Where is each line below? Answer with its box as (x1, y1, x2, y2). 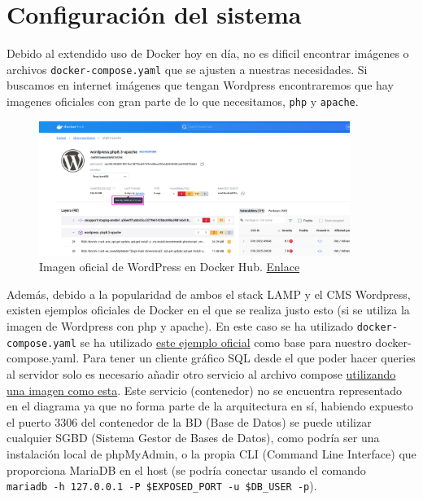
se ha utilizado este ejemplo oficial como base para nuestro (80, 333, 372, 350)
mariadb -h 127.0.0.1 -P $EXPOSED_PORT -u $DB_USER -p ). (7, 477, 317, 494)
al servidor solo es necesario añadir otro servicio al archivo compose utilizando (7, 365, 396, 382)
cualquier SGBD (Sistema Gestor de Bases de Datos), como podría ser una (7, 429, 380, 446)
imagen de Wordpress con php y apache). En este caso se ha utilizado (7, 318, 354, 335)
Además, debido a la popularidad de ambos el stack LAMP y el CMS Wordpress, (7, 285, 411, 302)
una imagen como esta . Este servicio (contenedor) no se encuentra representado (7, 381, 403, 398)
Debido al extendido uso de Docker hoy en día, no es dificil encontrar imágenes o (7, 45, 409, 62)
